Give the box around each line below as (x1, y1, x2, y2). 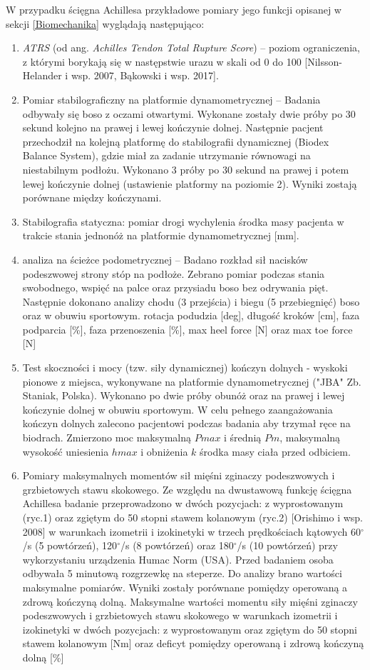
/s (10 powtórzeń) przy (237, 538, 338, 553)
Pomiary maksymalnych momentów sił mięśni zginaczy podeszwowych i (22, 468, 335, 483)
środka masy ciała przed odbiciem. (200, 444, 351, 459)
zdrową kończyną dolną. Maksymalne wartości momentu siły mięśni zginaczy (22, 594, 358, 609)
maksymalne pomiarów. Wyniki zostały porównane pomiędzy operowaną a (22, 579, 348, 594)
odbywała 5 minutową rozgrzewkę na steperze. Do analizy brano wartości (22, 566, 342, 581)
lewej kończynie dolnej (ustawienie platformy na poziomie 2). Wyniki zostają (22, 176, 357, 191)
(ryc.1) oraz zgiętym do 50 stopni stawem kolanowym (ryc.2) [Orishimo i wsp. (22, 510, 363, 524)
